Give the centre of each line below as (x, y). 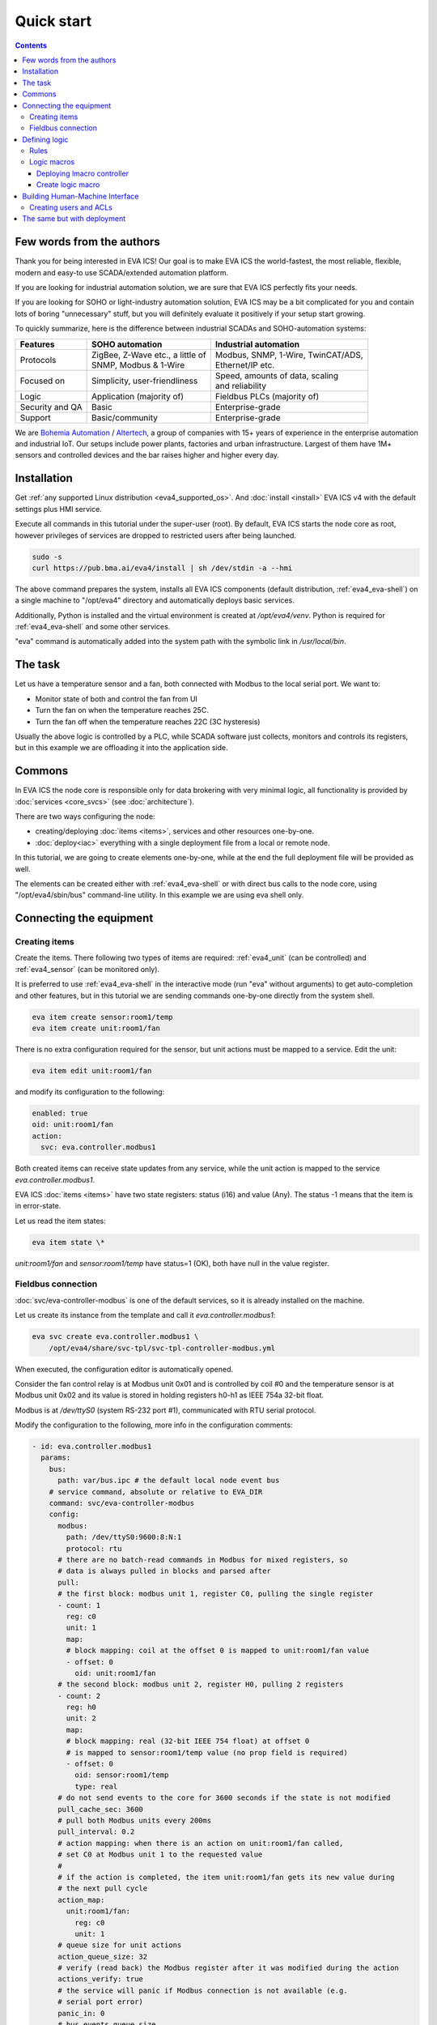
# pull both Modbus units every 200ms (135, 1820)
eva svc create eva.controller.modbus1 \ (115, 1337)
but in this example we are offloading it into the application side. (121, 748)
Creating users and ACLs (71, 207)
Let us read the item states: (60, 1221)
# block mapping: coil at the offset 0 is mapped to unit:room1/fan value (218, 1651)
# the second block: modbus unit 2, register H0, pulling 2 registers (201, 1684)
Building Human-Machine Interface (81, 196)
